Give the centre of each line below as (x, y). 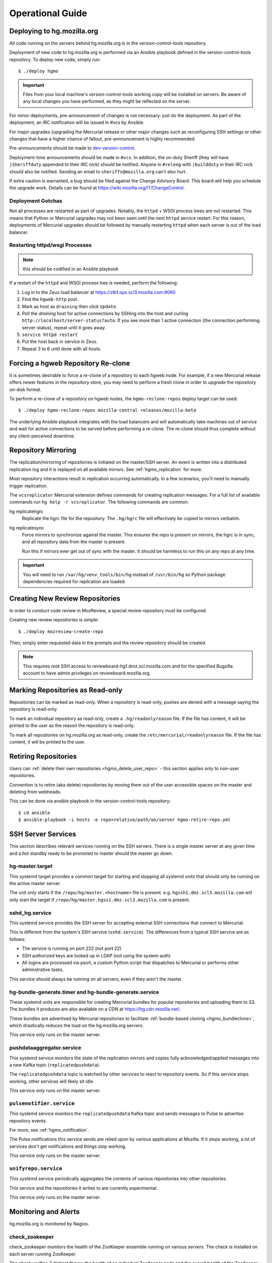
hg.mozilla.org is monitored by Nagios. (49, 1224)
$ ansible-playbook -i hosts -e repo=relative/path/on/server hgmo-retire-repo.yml (125, 820)
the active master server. (35, 884)
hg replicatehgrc (26, 511)
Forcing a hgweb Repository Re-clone (70, 363)
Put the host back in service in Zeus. (60, 342)
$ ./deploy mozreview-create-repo (61, 631)
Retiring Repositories (43, 756)
